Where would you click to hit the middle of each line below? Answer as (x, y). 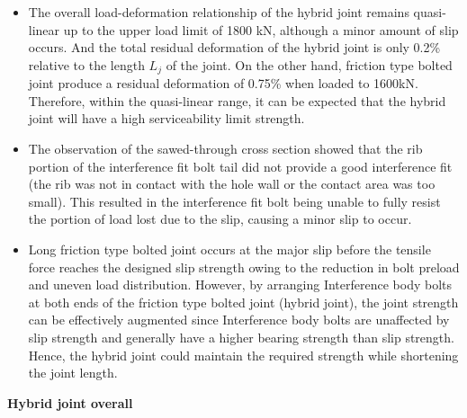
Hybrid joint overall (70, 402)
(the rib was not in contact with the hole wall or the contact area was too (232, 184)
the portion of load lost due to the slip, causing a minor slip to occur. (220, 219)
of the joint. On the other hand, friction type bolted (309, 64)
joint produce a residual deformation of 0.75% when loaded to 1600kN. (223, 83)
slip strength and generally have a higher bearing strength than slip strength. (241, 337)
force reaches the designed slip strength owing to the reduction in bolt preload (244, 267)
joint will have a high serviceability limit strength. (166, 118)
